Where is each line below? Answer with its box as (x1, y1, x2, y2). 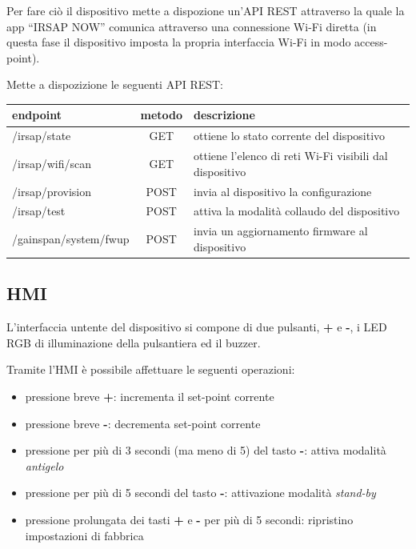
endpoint (12, 106, 62, 123)
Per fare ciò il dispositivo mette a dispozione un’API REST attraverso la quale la (6, 2, 405, 18)
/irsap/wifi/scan (12, 154, 91, 171)
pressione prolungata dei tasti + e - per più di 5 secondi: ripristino (25, 511, 354, 527)
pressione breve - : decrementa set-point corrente (25, 415, 261, 431)
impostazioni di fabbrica (25, 527, 144, 543)
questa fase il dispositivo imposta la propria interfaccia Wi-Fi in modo (6, 34, 351, 50)
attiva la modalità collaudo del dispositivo (194, 202, 400, 219)
